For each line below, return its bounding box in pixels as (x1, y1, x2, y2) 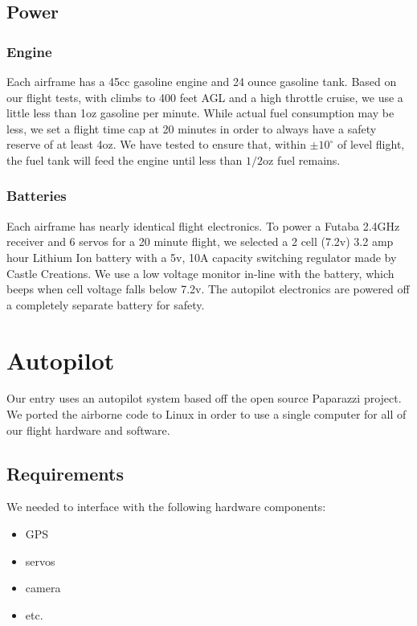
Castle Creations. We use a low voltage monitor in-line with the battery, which (6, 264, 395, 281)
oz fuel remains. (263, 151, 341, 168)
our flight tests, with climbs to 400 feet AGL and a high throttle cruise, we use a (6, 88, 403, 105)
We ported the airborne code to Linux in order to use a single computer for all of (6, 406, 407, 423)
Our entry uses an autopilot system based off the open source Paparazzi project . (6, 390, 402, 407)
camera (25, 579, 61, 596)
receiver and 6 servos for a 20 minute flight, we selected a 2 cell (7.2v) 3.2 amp (6, 233, 394, 250)
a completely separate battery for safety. (6, 296, 205, 313)
